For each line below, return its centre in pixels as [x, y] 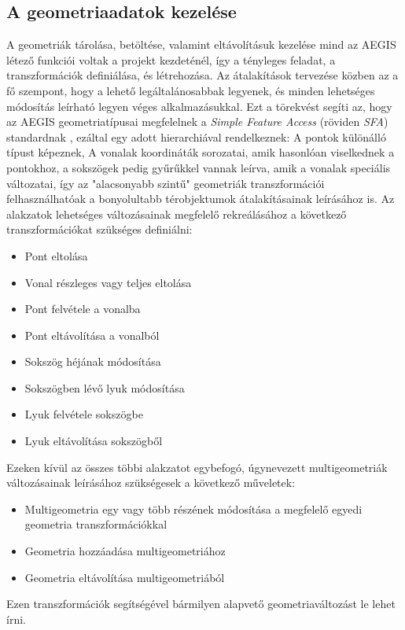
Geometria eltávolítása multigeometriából [125, 577]
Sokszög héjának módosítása [93, 361]
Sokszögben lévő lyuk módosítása [105, 387]
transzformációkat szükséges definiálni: [99, 229]
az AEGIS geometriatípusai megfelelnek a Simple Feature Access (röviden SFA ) [197, 122]
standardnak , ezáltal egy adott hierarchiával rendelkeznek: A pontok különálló [196, 136]
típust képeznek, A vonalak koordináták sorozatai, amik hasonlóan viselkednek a [201, 152]
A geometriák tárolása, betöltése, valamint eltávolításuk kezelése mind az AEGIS [201, 44]
